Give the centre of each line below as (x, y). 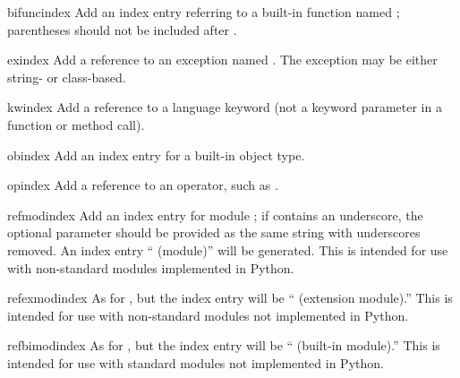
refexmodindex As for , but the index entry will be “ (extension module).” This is (230, 298)
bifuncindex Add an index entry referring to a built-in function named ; (204, 12)
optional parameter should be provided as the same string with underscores (214, 232)
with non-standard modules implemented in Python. (151, 267)
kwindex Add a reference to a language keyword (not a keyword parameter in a (225, 107)
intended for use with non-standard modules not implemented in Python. (208, 315)
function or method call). (76, 124)
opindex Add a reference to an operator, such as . (143, 185)
